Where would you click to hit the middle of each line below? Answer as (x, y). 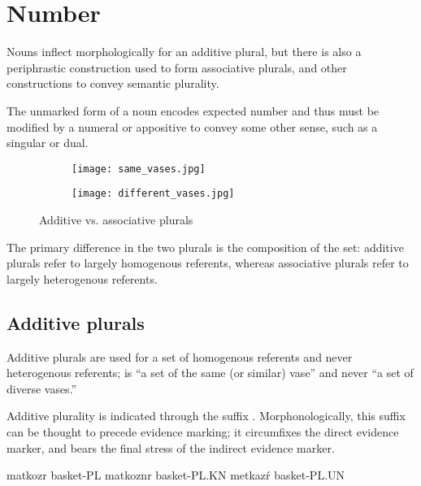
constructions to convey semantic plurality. (113, 83)
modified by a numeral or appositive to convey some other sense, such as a (192, 126)
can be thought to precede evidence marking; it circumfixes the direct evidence (203, 431)
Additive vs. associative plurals (116, 219)
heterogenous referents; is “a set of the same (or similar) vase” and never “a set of (210, 373)
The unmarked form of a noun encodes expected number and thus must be (193, 110)
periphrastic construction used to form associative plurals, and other (177, 67)
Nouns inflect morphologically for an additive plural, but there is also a (184, 52)
